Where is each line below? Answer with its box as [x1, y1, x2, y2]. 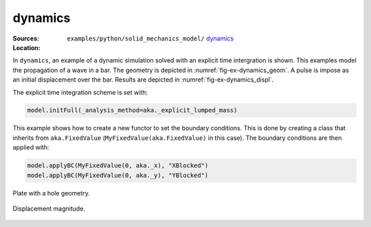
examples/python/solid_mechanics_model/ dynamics [67, 34, 234, 43]
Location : [12, 43, 41, 51]
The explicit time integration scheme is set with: [12, 88, 148, 96]
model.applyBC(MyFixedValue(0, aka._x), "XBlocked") [27, 162, 209, 169]
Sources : [12, 34, 39, 43]
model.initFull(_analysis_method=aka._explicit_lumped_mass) [27, 106, 238, 115]
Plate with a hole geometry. [12, 189, 91, 197]
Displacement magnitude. [12, 204, 86, 213]
